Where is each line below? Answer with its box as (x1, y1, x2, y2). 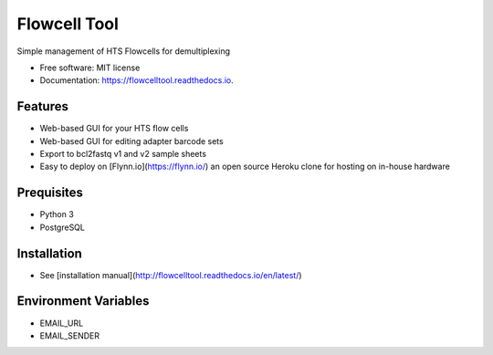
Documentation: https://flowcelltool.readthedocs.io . (39, 75, 235, 86)
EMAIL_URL (39, 318, 84, 329)
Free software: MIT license (39, 62, 141, 73)
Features (16, 99, 68, 114)
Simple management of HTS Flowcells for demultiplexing (16, 46, 230, 57)
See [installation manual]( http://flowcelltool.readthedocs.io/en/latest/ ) (39, 269, 302, 280)
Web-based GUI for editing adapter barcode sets (39, 135, 224, 146)
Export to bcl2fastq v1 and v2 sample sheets (39, 149, 207, 160)
